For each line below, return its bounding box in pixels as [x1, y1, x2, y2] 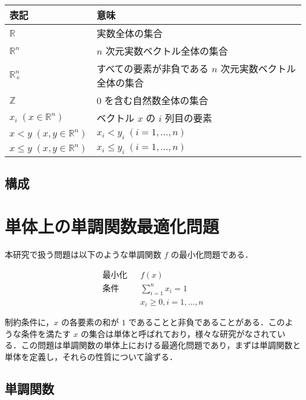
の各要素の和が [61, 316, 119, 328]
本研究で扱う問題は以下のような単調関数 [5, 248, 161, 261]
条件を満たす [21, 327, 71, 339]
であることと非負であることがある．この [128, 316, 285, 328]
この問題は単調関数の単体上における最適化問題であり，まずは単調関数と [21, 339, 301, 351]
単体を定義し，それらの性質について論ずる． [5, 351, 178, 362]
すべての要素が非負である [97, 62, 209, 75]
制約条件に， [5, 316, 54, 328]
